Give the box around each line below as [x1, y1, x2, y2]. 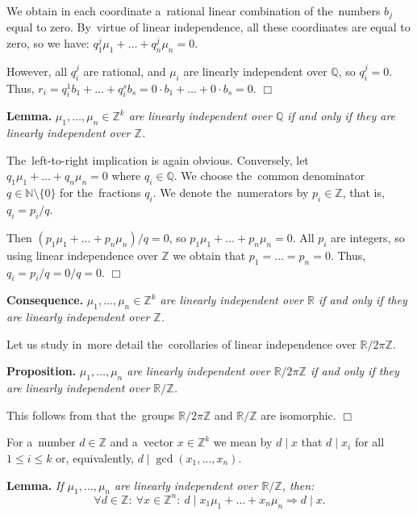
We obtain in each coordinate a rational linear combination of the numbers [6, 2, 381, 19]
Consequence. [6, 291, 84, 308]
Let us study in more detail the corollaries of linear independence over [6, 335, 357, 352]
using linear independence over [6, 246, 158, 263]
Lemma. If [6, 476, 64, 493]
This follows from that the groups [6, 406, 175, 423]
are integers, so [331, 228, 405, 245]
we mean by [213, 433, 273, 450]
